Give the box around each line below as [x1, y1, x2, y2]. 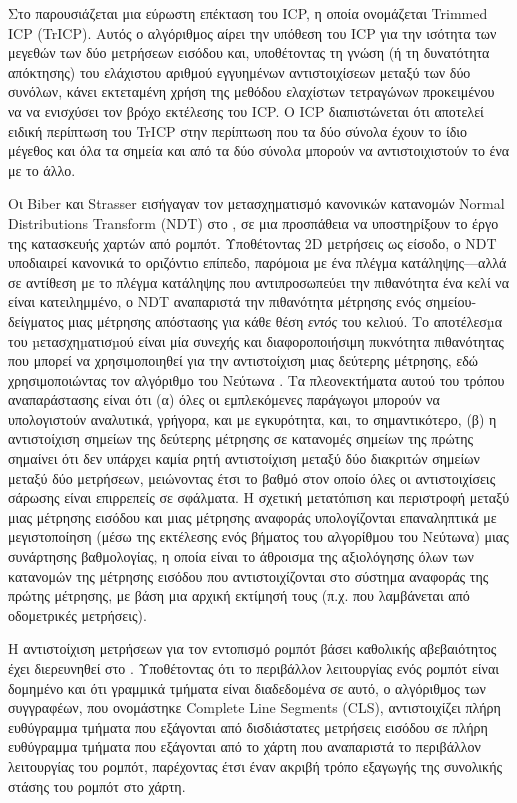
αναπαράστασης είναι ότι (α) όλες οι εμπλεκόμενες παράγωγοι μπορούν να [8, 389, 440, 410]
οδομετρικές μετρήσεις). [8, 604, 147, 625]
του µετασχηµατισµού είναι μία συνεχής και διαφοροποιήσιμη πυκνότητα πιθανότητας [8, 330, 504, 351]
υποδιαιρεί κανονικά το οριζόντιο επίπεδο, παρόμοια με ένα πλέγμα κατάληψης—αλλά [8, 252, 507, 273]
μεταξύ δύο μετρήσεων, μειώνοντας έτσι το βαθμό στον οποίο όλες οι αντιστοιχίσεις [8, 467, 496, 488]
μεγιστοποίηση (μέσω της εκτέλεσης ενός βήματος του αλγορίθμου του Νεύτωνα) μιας [8, 526, 509, 547]
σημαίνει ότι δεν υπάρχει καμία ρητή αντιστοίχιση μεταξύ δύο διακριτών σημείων [8, 448, 480, 469]
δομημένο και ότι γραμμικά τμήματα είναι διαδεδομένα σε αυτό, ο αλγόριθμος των [8, 677, 486, 698]
